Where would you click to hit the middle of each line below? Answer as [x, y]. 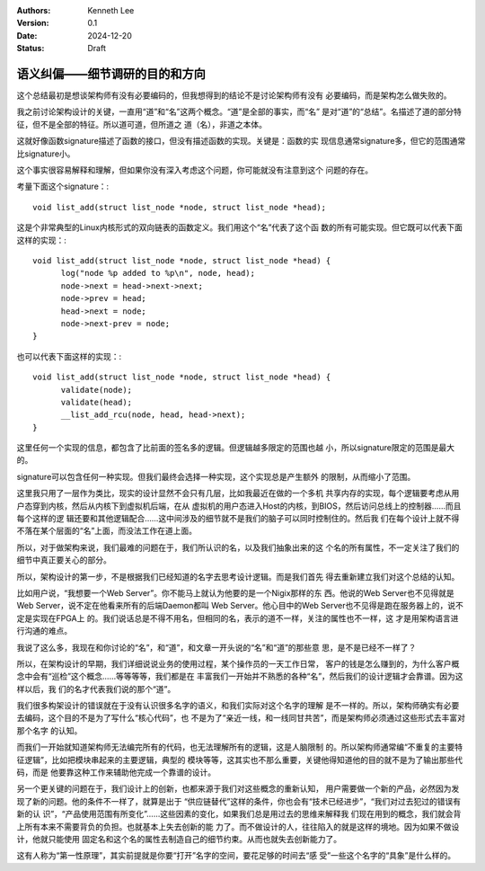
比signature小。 [46, 154]
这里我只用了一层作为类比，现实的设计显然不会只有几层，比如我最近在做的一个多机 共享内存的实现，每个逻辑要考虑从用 [238, 493]
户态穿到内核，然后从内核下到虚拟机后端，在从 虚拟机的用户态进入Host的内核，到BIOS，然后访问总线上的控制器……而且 [239, 506]
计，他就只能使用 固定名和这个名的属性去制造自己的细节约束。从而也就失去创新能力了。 [179, 839]
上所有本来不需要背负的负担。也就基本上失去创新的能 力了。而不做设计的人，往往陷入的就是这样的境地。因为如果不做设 [238, 826]
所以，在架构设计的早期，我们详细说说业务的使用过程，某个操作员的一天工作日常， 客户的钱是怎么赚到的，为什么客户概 [238, 663]
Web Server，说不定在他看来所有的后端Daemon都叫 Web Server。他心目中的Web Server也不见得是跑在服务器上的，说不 [240, 606]
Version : [33, 23]
